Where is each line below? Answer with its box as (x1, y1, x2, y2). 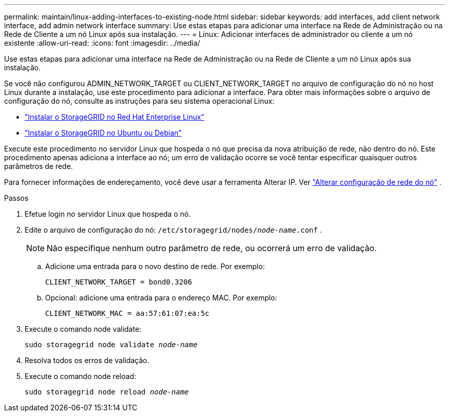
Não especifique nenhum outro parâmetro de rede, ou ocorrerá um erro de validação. (47, 243, 377, 253)
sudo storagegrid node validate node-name (25, 341, 198, 349)
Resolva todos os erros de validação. (25, 356, 150, 365)
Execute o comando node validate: (25, 325, 141, 333)
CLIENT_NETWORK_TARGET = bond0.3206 (45, 278, 192, 286)
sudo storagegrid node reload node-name (25, 388, 189, 396)
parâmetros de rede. (4, 162, 73, 171)
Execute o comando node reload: (25, 372, 136, 381)
